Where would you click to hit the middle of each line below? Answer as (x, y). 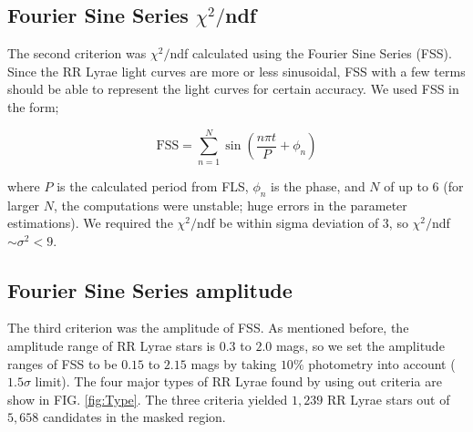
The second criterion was (77, 53)
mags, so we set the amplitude (360, 346)
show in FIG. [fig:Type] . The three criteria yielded (148, 399)
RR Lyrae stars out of (388, 399)
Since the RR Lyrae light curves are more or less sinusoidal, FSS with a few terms (236, 71)
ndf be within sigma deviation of (288, 223)
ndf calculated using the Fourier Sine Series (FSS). (311, 53)
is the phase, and (318, 185)
